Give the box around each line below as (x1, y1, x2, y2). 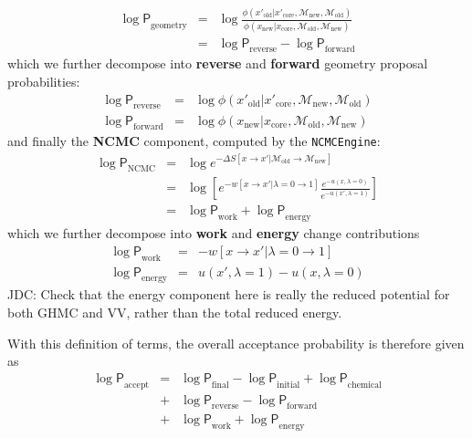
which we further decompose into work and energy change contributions (7, 224, 420, 243)
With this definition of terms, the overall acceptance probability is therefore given (7, 333, 465, 352)
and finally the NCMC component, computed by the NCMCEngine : (7, 131, 381, 151)
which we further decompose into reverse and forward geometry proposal (7, 54, 428, 73)
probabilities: (7, 72, 80, 91)
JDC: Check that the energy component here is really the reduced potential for (7, 285, 450, 304)
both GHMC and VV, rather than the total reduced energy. (7, 303, 342, 322)
